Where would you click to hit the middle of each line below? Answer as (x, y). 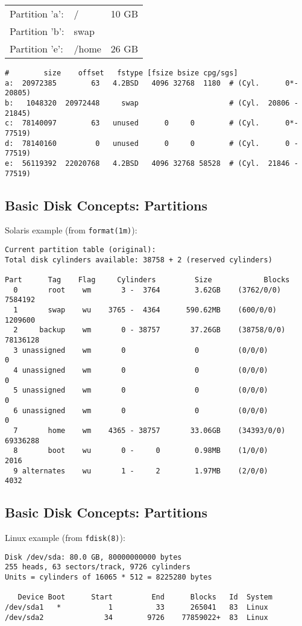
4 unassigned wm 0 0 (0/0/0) (141, 370)
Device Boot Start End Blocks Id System (145, 597)
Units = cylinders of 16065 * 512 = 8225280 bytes (109, 577)
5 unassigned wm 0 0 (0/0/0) (141, 390)
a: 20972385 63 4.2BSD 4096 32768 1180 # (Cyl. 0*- (152, 83)
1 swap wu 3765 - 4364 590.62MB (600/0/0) (145, 310)
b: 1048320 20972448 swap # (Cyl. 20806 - (152, 103)
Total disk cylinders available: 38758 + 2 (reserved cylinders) (139, 260)
